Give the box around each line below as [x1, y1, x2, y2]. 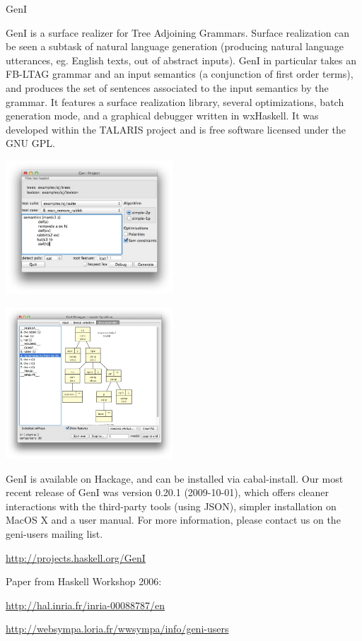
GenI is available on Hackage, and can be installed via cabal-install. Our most [6, 471, 344, 486]
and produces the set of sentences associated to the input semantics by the [6, 80, 329, 95]
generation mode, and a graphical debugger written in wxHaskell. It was [6, 108, 319, 123]
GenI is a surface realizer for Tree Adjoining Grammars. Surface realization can [6, 25, 350, 40]
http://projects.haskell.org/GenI [6, 550, 146, 565]
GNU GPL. [6, 136, 55, 151]
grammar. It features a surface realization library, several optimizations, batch [6, 94, 344, 109]
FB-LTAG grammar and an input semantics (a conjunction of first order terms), [6, 66, 354, 81]
